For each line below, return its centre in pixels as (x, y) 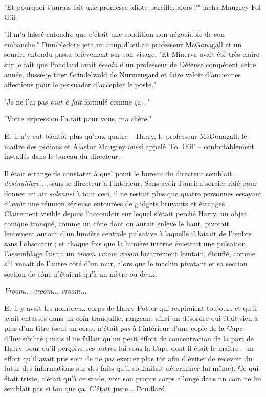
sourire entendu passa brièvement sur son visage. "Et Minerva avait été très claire (132, 54)
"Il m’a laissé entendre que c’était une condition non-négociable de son (114, 34)
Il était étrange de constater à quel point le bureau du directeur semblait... (121, 173)
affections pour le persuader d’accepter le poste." (80, 84)
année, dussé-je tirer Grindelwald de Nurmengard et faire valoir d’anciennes (123, 74)
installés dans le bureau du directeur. (62, 156)
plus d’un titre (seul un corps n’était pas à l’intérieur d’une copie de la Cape (124, 328)
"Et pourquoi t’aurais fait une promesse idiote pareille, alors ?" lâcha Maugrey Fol (132, 7)
